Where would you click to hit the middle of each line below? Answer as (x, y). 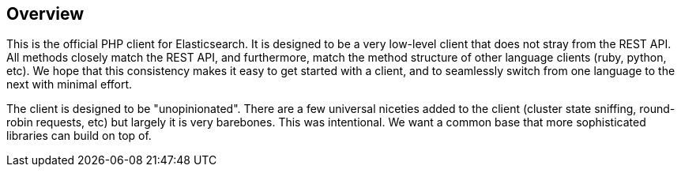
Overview (45, 14)
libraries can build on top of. (79, 136)
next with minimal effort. (70, 85)
